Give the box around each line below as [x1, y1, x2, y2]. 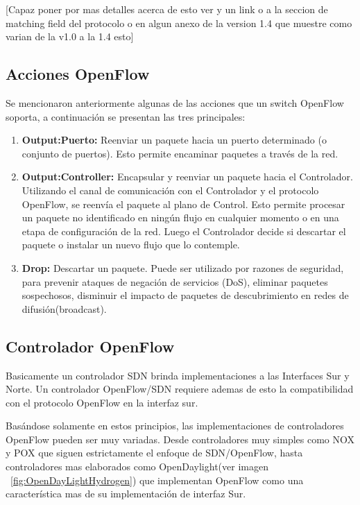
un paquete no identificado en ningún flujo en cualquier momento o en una [22, 210, 339, 225]
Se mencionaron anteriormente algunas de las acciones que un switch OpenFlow [6, 95, 344, 110]
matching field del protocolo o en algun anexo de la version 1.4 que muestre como [6, 15, 352, 30]
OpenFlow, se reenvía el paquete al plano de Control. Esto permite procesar [22, 196, 345, 211]
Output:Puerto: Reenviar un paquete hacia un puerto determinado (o [22, 132, 327, 147]
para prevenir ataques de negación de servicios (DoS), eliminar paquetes [22, 274, 328, 289]
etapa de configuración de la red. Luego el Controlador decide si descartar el [22, 223, 346, 238]
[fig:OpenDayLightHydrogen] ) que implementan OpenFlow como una [10, 472, 304, 487]
